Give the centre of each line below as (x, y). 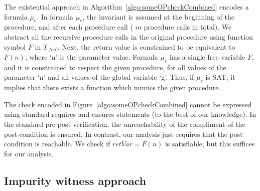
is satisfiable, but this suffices (210, 144)
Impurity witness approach (75, 180)
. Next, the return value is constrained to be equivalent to (146, 46)
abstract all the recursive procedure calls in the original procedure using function (128, 36)
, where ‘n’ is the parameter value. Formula (91, 57)
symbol (15, 46)
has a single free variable (207, 57)
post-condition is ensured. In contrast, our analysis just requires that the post (123, 134)
